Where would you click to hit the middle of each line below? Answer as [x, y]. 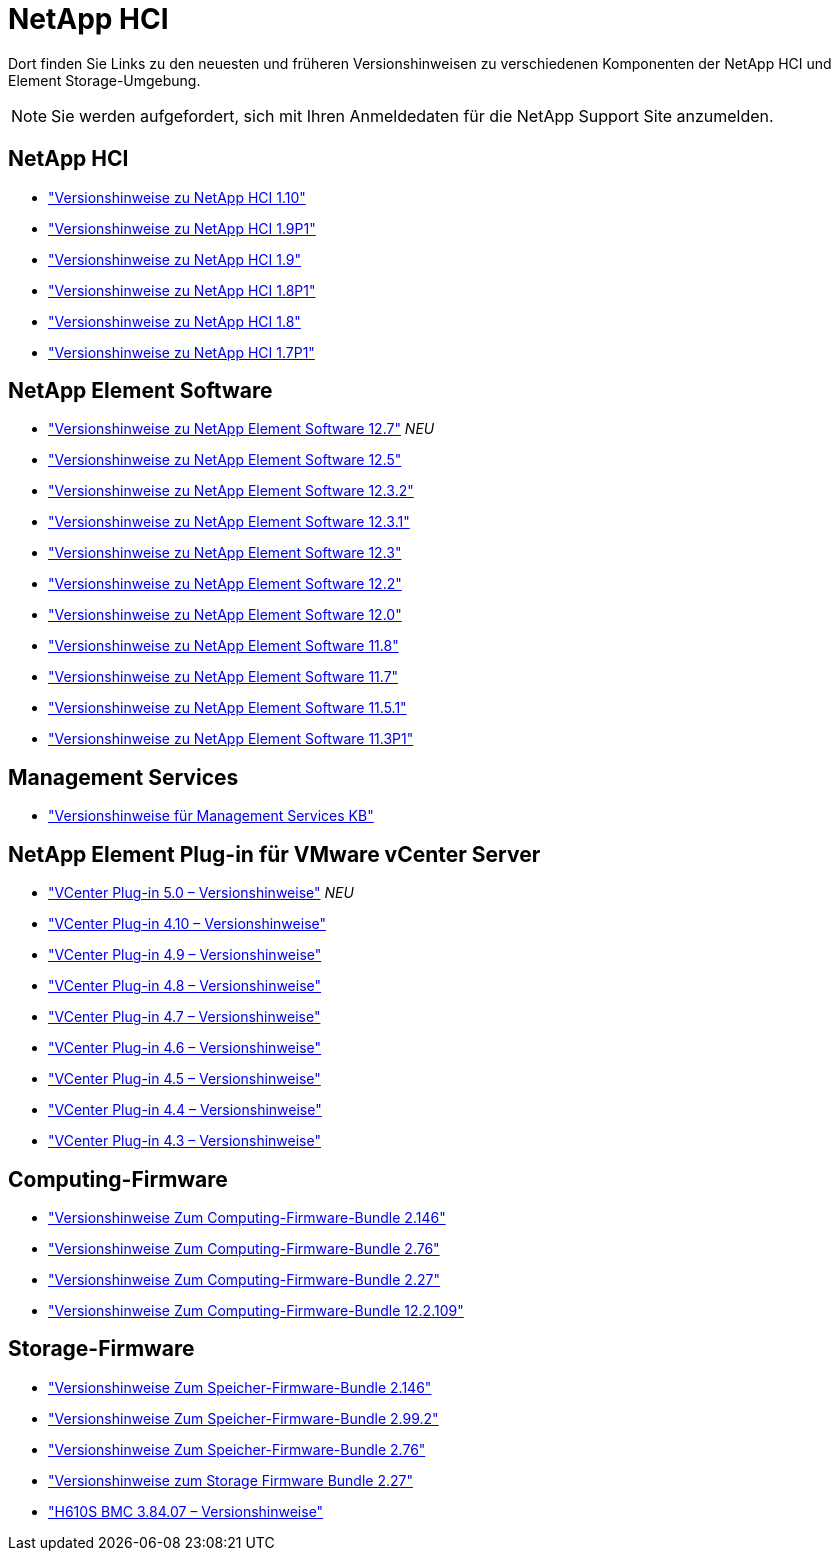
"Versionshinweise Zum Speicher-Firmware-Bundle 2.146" [240, 1387]
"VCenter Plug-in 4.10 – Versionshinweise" [187, 924]
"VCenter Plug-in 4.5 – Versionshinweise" [184, 1079]
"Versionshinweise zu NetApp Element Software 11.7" [223, 677]
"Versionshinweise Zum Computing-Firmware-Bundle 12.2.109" [256, 1310]
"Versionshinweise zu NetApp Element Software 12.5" [225, 460]
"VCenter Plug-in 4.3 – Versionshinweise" [184, 1141]
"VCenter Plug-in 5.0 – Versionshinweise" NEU [201, 893]
